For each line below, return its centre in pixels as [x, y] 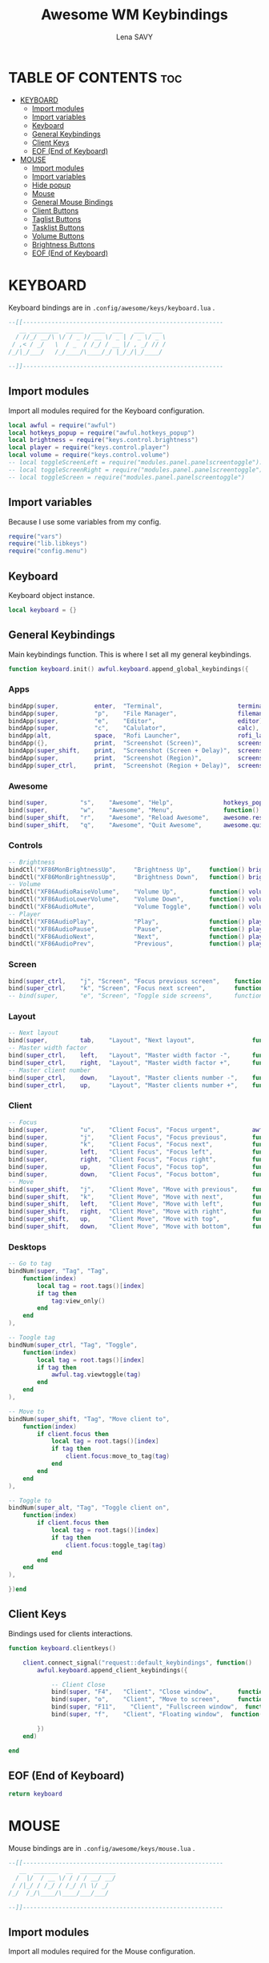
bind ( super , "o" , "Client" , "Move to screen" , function [159, 1700]
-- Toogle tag [32, 1338]
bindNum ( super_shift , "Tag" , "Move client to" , [89, 1419]
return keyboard [35, 1794]
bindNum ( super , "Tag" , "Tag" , [59, 1271]
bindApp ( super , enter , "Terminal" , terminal [137, 706]
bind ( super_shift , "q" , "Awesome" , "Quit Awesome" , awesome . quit [137, 825]
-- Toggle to [30, 1500]
